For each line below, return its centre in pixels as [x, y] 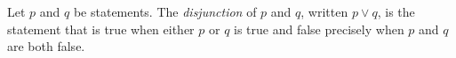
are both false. [46, 46]
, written [324, 11]
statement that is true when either [101, 29]
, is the [396, 11]
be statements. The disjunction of [165, 11]
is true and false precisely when [319, 29]
